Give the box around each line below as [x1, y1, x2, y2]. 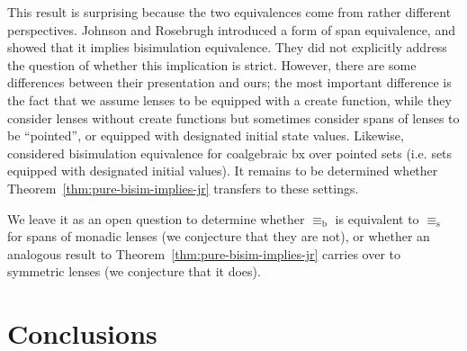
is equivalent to [335, 209, 419, 228]
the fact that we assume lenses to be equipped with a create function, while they [7, 90, 452, 109]
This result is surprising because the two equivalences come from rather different [7, 3, 452, 21]
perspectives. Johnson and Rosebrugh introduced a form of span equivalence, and [7, 20, 455, 39]
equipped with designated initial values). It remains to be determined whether [7, 161, 438, 180]
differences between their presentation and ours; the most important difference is [7, 73, 452, 92]
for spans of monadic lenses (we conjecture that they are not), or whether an [7, 227, 430, 246]
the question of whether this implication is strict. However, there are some [7, 55, 417, 74]
